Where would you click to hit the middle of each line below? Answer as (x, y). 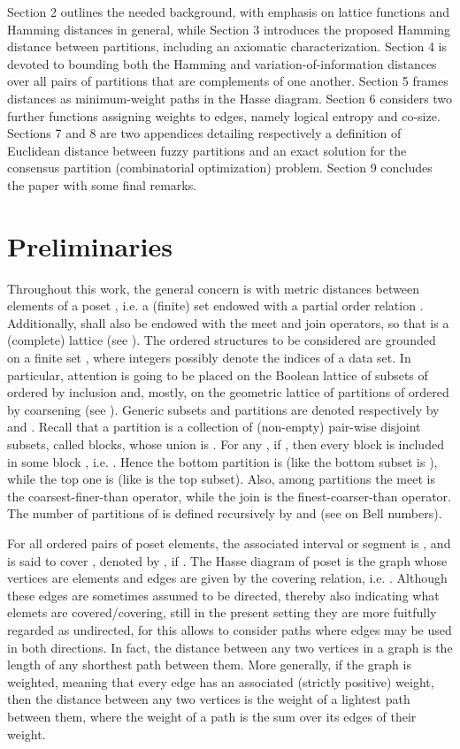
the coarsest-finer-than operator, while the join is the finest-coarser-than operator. (229, 496)
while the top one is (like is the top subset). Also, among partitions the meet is (221, 479)
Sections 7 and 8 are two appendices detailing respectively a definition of (204, 133)
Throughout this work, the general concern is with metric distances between (213, 288)
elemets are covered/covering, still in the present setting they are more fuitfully (222, 612)
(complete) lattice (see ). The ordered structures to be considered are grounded (222, 340)
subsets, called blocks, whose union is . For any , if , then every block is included (226, 444)
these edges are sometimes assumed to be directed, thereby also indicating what (223, 595)
